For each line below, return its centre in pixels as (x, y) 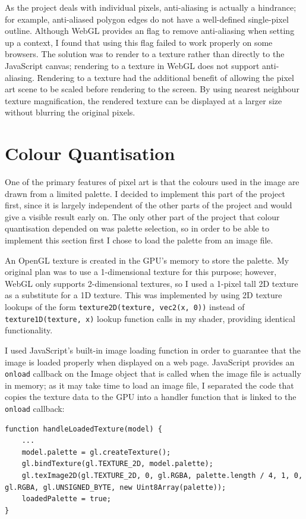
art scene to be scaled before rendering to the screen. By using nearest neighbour (152, 89)
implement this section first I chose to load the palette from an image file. (139, 240)
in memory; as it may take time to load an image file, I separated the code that (149, 385)
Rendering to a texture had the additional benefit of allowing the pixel (165, 77)
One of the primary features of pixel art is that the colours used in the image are (152, 182)
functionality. (29, 330)
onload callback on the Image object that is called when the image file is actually (153, 373)
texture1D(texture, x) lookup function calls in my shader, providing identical (150, 318)
